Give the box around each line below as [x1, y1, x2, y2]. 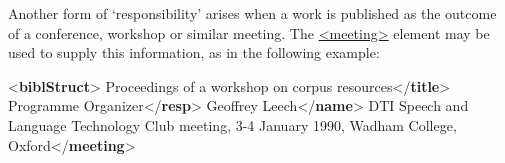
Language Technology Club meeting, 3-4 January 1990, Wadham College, [8, 114, 457, 135]
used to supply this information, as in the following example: [8, 42, 380, 63]
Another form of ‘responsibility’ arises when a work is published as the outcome [8, 3, 497, 23]
